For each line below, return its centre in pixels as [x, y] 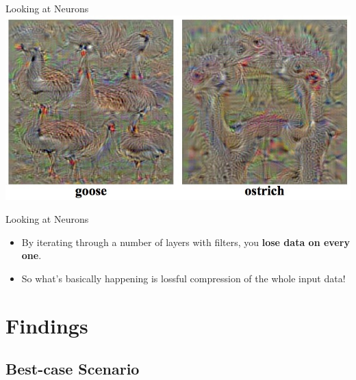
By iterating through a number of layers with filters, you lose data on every [186, 242]
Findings [47, 325]
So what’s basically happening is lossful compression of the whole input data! [183, 278]
